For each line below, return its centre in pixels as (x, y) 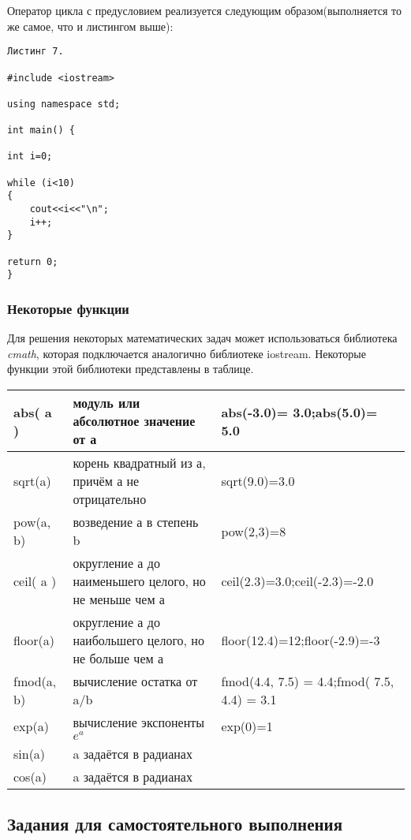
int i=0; (30, 157)
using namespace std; (64, 104)
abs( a (33, 412)
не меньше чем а (119, 599)
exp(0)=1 (247, 726)
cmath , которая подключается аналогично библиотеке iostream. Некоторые (187, 353)
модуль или (106, 403)
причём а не (106, 481)
